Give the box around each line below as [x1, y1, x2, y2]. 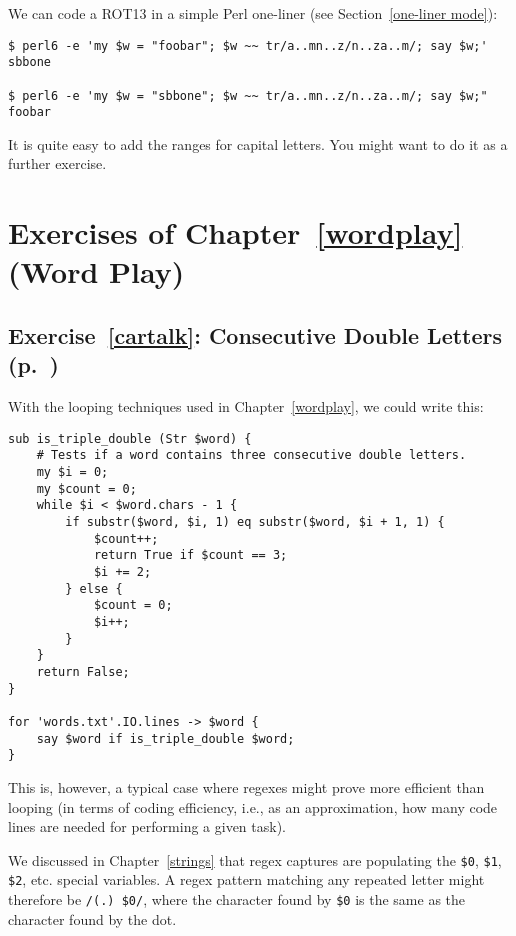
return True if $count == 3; [93, 548, 288, 563]
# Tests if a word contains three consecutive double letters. [36, 448, 467, 463]
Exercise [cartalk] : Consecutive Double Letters [8, 320, 503, 351]
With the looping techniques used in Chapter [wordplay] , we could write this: [8, 396, 484, 417]
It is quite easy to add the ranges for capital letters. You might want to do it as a [8, 133, 508, 154]
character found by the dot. [8, 908, 177, 929]
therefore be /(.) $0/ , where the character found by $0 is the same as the [8, 889, 466, 910]
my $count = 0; [36, 481, 137, 496]
